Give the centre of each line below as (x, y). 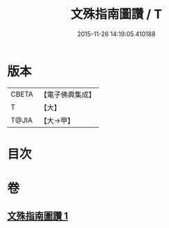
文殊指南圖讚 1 (38, 216)
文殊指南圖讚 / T (116, 14)
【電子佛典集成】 (68, 95)
